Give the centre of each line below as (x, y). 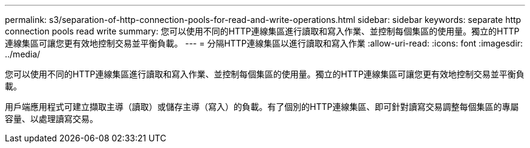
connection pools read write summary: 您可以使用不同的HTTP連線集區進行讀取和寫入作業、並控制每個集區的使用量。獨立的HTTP (262, 31)
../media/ (23, 54)
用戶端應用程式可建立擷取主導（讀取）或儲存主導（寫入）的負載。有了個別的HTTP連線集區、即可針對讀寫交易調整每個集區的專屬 (262, 107)
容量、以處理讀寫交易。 (51, 119)
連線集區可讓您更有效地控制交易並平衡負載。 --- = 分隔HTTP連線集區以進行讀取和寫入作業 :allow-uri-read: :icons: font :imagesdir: (264, 43)
